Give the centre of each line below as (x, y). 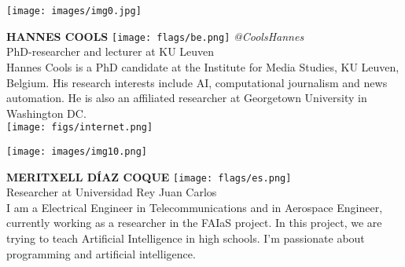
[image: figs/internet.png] (80, 128)
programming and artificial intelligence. (101, 253)
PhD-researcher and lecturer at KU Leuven (110, 51)
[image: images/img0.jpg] (74, 11)
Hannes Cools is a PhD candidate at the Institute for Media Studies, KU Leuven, (203, 66)
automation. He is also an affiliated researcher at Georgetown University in (187, 98)
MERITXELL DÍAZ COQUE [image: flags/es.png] (149, 176)
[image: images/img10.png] (77, 151)
